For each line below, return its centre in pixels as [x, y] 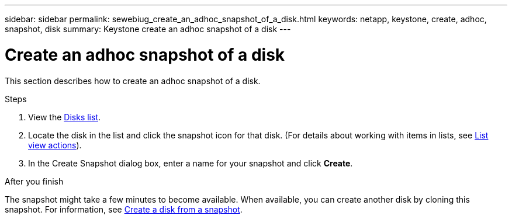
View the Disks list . [65, 117]
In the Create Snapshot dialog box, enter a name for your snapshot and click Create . [191, 163]
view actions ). [55, 145]
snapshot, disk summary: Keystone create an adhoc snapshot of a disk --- [148, 29]
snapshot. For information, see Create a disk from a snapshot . [124, 209]
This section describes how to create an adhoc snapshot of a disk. [133, 81]
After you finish [34, 181]
